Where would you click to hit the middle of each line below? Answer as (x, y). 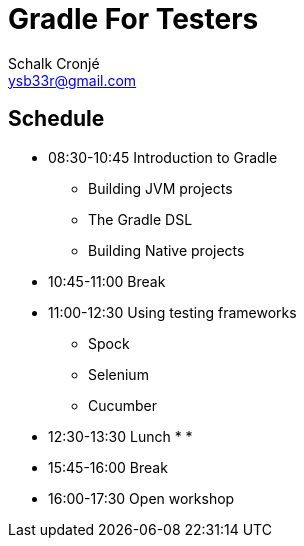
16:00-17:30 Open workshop (141, 498)
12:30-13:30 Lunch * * (120, 436)
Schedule (56, 119)
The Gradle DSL (140, 219)
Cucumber (123, 405)
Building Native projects (166, 250)
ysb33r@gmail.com (72, 80)
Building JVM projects (160, 188)
